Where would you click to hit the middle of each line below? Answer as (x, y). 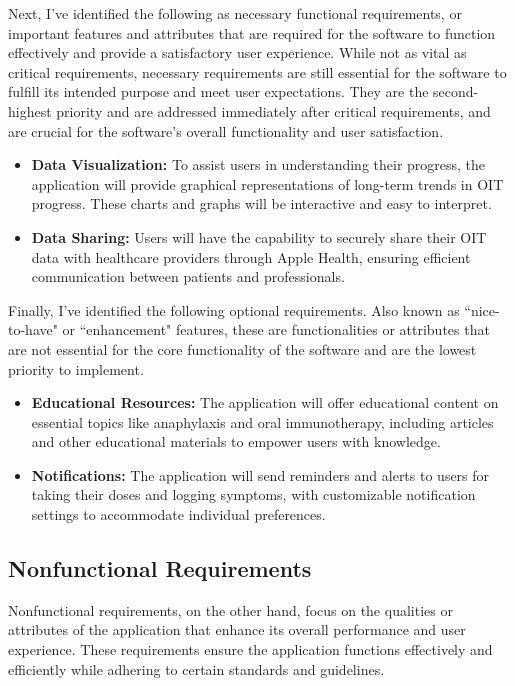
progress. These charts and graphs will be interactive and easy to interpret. (261, 203)
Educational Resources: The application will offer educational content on (265, 402)
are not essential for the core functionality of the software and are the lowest (242, 348)
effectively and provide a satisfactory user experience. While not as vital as (237, 52)
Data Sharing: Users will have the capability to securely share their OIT (259, 236)
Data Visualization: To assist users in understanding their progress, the (258, 164)
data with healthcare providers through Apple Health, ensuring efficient (251, 256)
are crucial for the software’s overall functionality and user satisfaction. (226, 130)
